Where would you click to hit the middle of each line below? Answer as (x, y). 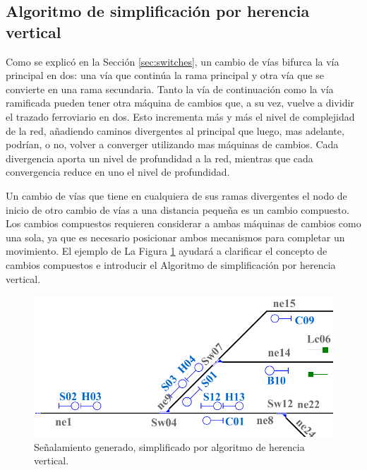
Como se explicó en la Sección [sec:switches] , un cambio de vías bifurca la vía (173, 61)
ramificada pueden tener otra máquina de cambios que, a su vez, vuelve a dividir (180, 103)
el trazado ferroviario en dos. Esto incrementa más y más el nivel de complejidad (180, 116)
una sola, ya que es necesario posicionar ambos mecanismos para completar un (175, 237)
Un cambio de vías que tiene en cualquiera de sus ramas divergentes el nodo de (176, 195)
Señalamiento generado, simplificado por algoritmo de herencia (169, 446)
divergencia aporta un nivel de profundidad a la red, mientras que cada (160, 158)
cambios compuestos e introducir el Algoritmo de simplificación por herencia (171, 264)
